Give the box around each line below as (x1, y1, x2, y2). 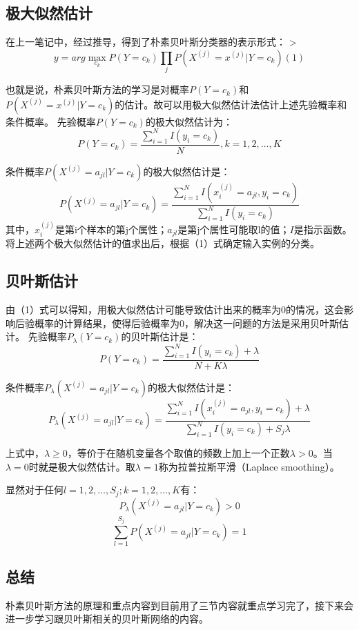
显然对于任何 (6, 482, 64, 497)
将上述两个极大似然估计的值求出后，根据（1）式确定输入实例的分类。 (6, 236, 320, 250)
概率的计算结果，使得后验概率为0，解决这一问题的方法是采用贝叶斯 (34, 315, 339, 330)
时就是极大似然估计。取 (28, 459, 135, 473)
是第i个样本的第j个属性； (55, 222, 168, 237)
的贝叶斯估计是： (121, 329, 199, 344)
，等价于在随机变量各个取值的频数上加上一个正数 (67, 445, 290, 460)
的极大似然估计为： (145, 114, 233, 128)
